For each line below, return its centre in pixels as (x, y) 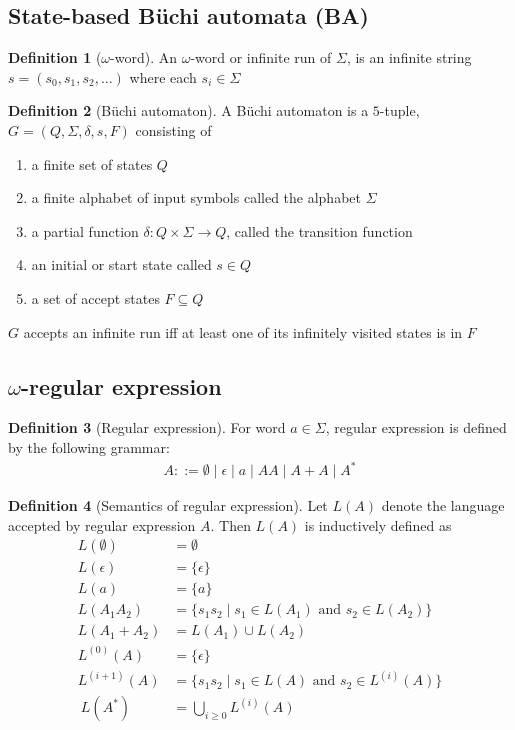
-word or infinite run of (261, 57)
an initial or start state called (121, 264)
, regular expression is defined (416, 427)
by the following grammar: (89, 446)
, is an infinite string (409, 57)
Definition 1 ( (55, 57)
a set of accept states (95, 297)
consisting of (173, 129)
